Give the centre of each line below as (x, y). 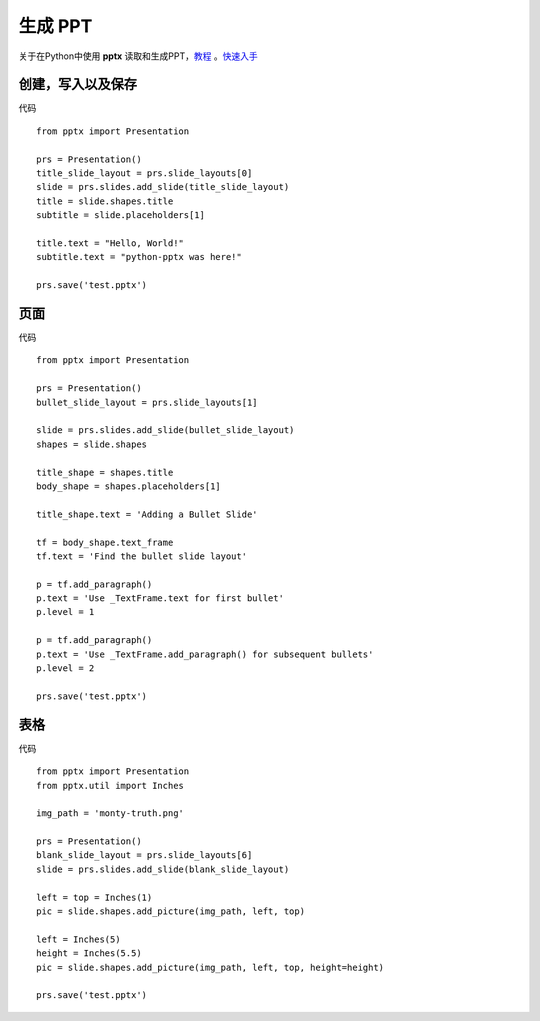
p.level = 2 (65, 668)
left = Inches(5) (78, 939)
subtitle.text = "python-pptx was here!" (139, 257)
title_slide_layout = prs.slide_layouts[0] (144, 173)
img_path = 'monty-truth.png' (110, 813)
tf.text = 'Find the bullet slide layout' (142, 556)
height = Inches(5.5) (89, 953)
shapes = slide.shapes (92, 444)
